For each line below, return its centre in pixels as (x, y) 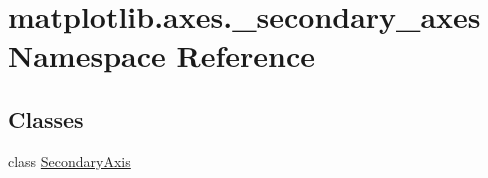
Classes (46, 118)
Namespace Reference (161, 55)
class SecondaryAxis (69, 160)
